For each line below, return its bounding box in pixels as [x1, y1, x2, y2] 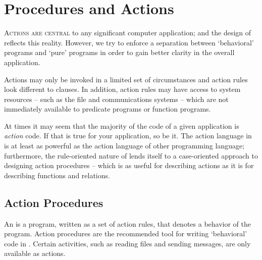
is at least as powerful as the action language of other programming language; [4, 140, 245, 151]
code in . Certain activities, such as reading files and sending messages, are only [4, 238, 251, 248]
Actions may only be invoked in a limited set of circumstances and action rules [4, 74, 248, 84]
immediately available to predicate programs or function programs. [4, 103, 211, 114]
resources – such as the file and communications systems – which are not [4, 93, 229, 104]
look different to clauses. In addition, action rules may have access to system [4, 84, 241, 94]
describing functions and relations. [4, 170, 110, 180]
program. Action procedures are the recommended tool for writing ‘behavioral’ [4, 228, 247, 239]
